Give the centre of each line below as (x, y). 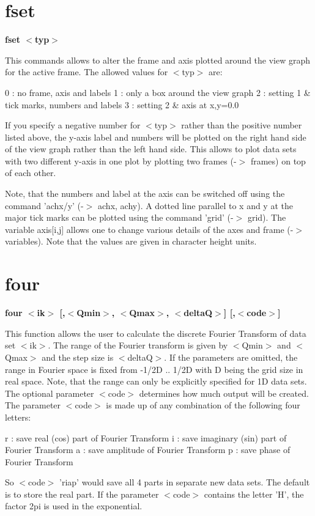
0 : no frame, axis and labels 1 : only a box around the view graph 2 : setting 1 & (158, 92)
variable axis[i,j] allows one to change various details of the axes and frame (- (149, 229)
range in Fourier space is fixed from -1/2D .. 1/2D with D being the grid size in (154, 369)
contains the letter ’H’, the (254, 494)
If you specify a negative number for (73, 125)
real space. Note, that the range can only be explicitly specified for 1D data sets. (156, 381)
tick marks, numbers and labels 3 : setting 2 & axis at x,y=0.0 (122, 104)
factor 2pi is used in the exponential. (74, 506)
